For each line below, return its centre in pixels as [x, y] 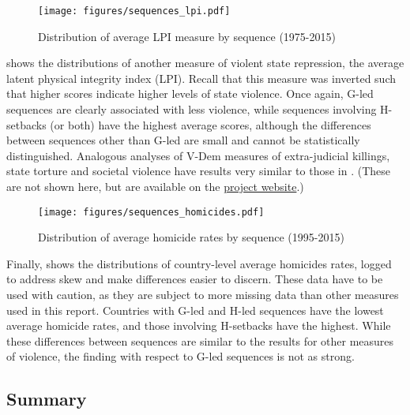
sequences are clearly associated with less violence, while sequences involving [192, 109]
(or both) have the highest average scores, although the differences [211, 124]
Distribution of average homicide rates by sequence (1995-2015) [191, 237]
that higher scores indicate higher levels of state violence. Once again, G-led [190, 93]
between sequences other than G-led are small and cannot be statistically [183, 140]
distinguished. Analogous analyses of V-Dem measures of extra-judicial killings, [198, 155]
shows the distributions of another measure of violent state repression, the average [205, 63]
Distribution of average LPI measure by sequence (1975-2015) [187, 36]
